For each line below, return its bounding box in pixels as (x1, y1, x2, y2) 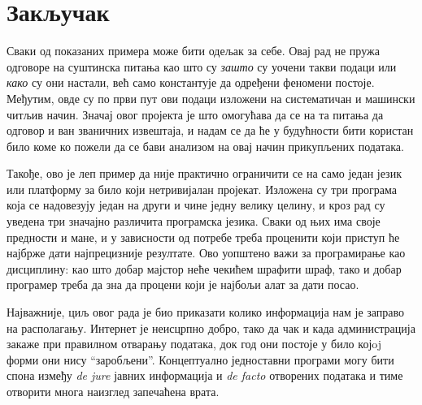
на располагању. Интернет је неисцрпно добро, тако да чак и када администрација (7, 319, 415, 336)
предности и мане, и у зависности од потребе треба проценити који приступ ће (7, 228, 400, 245)
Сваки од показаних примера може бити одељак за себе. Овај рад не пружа (7, 42, 380, 59)
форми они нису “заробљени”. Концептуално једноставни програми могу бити (7, 351, 394, 368)
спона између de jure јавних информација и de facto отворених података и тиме (7, 367, 403, 384)
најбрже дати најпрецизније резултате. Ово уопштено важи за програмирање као (7, 244, 406, 261)
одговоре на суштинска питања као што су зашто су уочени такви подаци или (7, 58, 397, 75)
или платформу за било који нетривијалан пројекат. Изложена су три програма (7, 180, 398, 197)
